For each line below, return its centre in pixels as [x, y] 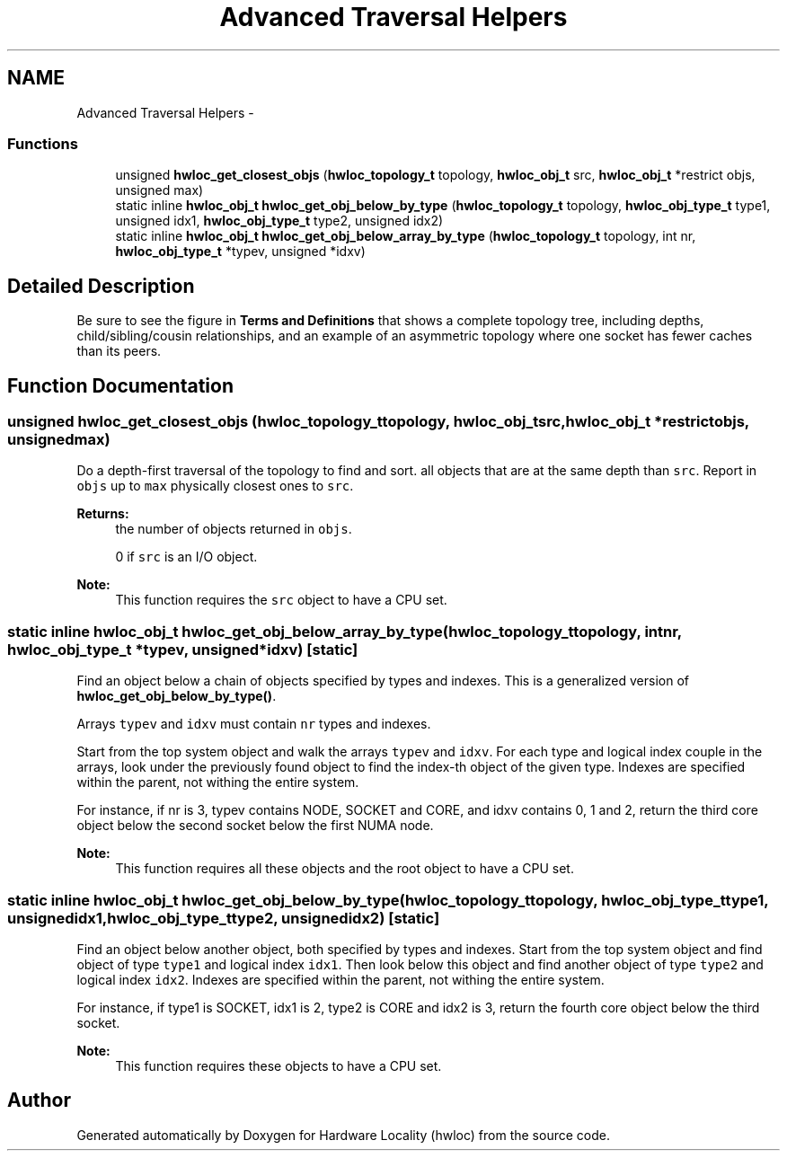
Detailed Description [101, 286]
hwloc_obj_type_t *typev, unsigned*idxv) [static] [183, 649]
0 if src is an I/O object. [186, 557]
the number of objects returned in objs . [234, 529]
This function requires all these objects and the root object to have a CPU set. [345, 869]
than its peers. [119, 351]
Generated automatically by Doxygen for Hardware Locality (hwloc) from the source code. [343, 1135]
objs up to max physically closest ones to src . [215, 486]
